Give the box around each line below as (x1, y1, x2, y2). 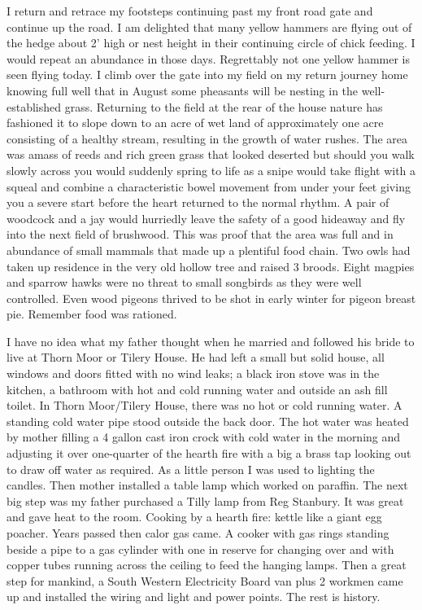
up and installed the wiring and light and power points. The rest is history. (7, 588, 381, 605)
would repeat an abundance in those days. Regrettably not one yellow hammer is (7, 50, 410, 67)
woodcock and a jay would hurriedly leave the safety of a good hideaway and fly (7, 209, 406, 226)
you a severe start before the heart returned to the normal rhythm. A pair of (7, 194, 389, 211)
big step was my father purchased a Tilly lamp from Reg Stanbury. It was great (7, 492, 404, 509)
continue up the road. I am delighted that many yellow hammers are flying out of (7, 18, 412, 35)
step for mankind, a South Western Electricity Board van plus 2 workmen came (7, 572, 403, 589)
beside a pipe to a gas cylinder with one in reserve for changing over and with (7, 540, 394, 557)
